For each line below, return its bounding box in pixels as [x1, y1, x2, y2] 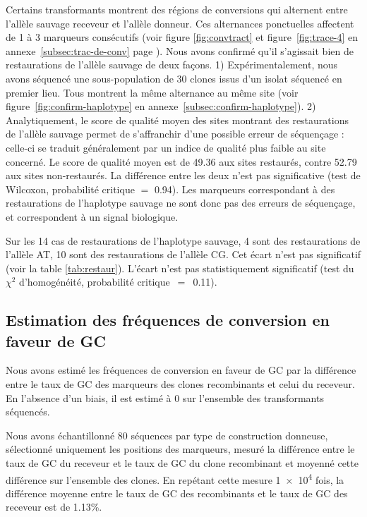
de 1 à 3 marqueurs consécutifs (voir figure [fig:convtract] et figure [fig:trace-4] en [6, 30, 359, 44]
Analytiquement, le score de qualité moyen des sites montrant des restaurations [6, 112, 349, 127]
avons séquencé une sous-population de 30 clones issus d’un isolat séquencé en [6, 71, 342, 85]
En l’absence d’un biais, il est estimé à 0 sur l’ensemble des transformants [6, 390, 324, 405]
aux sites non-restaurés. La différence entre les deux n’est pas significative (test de [6, 168, 361, 183]
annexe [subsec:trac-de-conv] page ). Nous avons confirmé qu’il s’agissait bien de [6, 43, 354, 58]
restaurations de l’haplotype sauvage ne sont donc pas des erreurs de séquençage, [6, 195, 356, 210]
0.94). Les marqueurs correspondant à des [154, 181, 335, 196]
